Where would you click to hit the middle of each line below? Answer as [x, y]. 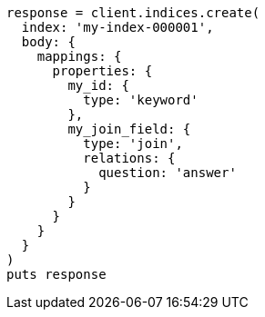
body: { [48, 42]
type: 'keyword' [141, 100]
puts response [56, 274]
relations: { [129, 158]
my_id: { [98, 85]
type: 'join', [133, 144]
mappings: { [79, 56]
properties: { [102, 71]
